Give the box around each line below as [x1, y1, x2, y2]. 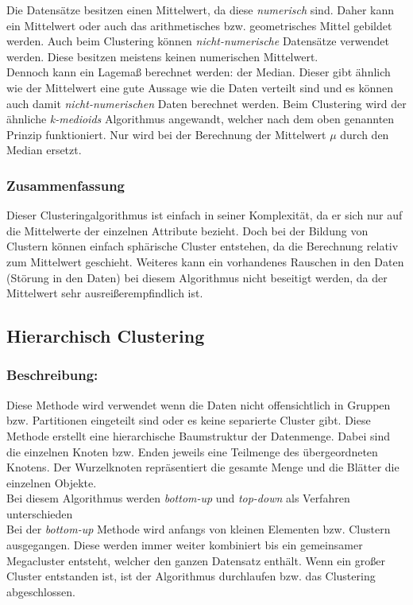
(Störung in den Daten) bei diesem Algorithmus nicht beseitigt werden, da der [6, 269, 388, 285]
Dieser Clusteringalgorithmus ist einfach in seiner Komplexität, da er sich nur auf [6, 207, 403, 223]
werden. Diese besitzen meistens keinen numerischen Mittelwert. [6, 48, 318, 64]
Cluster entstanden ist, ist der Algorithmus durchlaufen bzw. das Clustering [6, 568, 376, 584]
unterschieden [6, 505, 73, 522]
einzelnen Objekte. [6, 474, 97, 491]
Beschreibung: [6, 365, 98, 385]
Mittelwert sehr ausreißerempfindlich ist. [6, 285, 203, 301]
